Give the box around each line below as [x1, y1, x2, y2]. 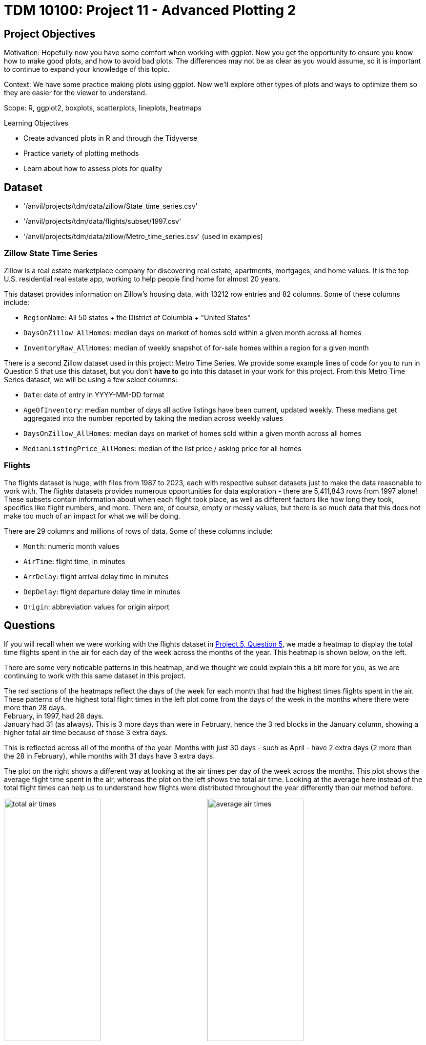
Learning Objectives [4, 119, 68, 128]
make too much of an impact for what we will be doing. [4, 511, 181, 520]
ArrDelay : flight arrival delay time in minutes [23, 572, 169, 581]
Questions [4, 619, 55, 631]
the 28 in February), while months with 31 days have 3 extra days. [4, 752, 215, 761]
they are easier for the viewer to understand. [4, 88, 147, 97]
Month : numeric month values [23, 542, 120, 550]
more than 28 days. [4, 703, 66, 712]
